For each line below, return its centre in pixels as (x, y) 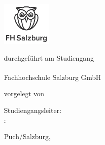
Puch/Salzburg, (27, 136)
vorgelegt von (24, 93)
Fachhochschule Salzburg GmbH (52, 77)
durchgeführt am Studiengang (49, 57)
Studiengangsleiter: (33, 110)
